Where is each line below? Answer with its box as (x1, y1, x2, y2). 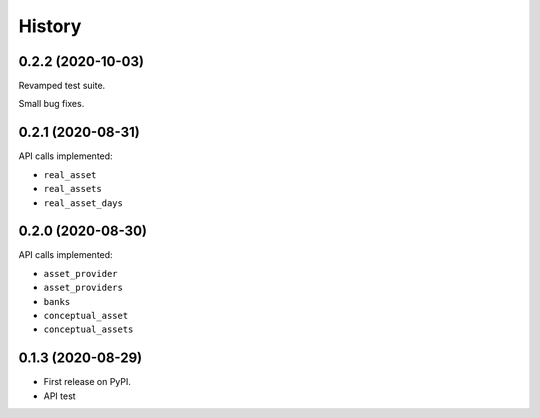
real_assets (43, 183, 102, 195)
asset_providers (43, 282, 124, 294)
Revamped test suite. (18, 80, 106, 92)
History (18, 15, 82, 37)
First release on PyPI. (43, 376, 132, 388)
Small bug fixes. (18, 98, 85, 110)
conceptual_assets (43, 324, 134, 335)
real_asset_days (43, 197, 124, 209)
